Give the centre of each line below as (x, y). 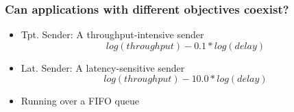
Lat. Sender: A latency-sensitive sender (103, 67)
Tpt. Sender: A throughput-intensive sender (112, 34)
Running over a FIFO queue (80, 101)
